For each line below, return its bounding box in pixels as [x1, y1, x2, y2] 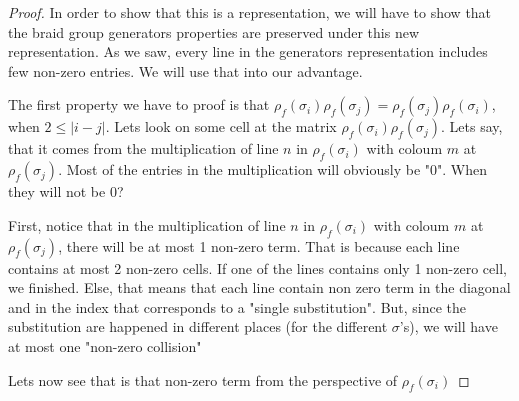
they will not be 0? [8, 181, 124, 202]
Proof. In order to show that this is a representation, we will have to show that [8, 2, 492, 22]
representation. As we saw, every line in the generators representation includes [8, 41, 488, 62]
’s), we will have [399, 316, 498, 337]
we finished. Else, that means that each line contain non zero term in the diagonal [8, 277, 511, 298]
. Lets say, [441, 116, 503, 137]
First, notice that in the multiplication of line [8, 214, 286, 235]
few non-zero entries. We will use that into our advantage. [8, 60, 363, 81]
